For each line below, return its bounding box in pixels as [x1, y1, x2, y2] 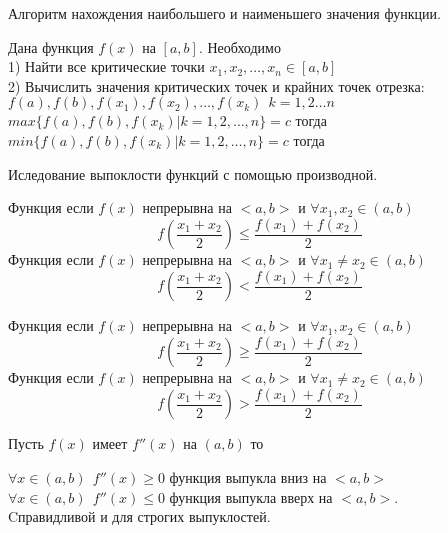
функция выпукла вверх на [169, 486, 333, 507]
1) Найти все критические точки [8, 56, 205, 77]
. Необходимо [198, 36, 281, 57]
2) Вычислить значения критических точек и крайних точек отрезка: [8, 75, 425, 96]
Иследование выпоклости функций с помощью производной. [8, 163, 378, 184]
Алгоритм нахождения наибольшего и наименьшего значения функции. [8, 3, 441, 23]
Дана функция [8, 36, 94, 57]
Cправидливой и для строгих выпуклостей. [8, 506, 271, 527]
